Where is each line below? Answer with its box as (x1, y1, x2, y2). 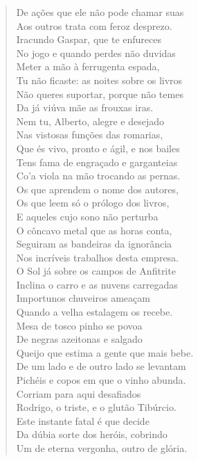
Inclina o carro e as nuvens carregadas (16, 277, 178, 291)
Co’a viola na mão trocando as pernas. (16, 168, 181, 183)
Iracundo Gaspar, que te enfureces (16, 32, 161, 47)
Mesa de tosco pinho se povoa (16, 318, 143, 332)
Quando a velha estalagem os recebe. (16, 305, 173, 319)
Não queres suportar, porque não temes (16, 86, 183, 101)
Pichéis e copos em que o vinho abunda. (16, 373, 186, 387)
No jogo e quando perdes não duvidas (16, 45, 176, 60)
